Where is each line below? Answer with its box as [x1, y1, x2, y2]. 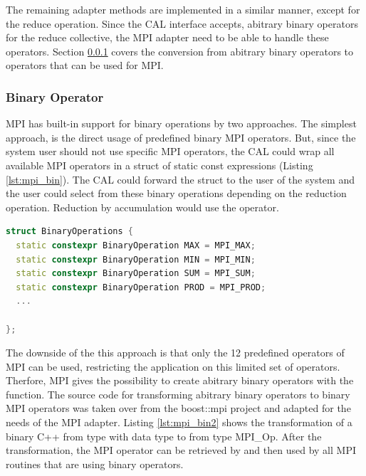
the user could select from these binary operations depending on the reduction [6, 186, 347, 201]
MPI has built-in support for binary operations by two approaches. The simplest [6, 116, 357, 131]
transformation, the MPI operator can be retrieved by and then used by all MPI [6, 443, 356, 458]
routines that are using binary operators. [6, 456, 184, 471]
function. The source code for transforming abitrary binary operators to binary [6, 386, 350, 401]
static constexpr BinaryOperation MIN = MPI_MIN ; [16, 254, 256, 265]
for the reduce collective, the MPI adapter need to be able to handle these [6, 30, 329, 45]
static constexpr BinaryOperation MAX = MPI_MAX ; [16, 240, 256, 250]
